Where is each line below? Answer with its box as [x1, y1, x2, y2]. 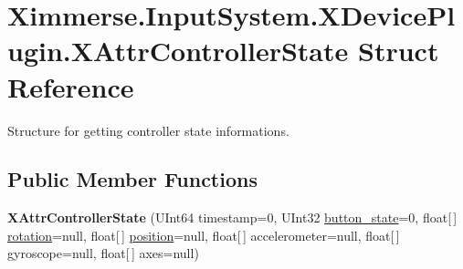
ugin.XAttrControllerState [7, 32, 349, 69]
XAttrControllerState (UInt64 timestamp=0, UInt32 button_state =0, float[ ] [7, 208, 458, 227]
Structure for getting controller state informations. [7, 120, 289, 140]
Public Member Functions [7, 165, 258, 193]
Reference [7, 67, 134, 105]
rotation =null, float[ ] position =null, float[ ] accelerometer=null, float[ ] [7, 225, 400, 244]
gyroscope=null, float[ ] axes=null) [7, 243, 199, 263]
